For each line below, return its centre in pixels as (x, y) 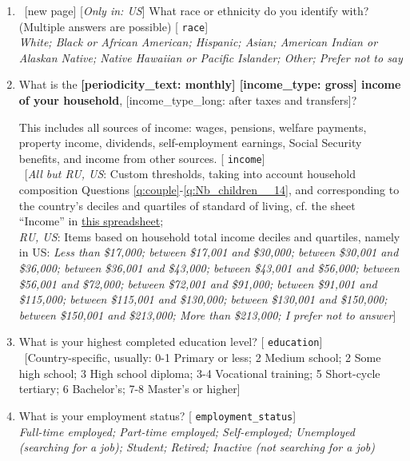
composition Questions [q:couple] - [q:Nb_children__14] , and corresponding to (209, 190)
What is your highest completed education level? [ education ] (171, 342)
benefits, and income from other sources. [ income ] (142, 158)
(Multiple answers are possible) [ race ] (113, 26)
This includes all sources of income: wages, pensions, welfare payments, (193, 127)
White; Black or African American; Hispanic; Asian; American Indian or (198, 42)
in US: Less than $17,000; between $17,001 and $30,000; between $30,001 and (209, 252)
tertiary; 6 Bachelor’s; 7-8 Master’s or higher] (129, 389)
